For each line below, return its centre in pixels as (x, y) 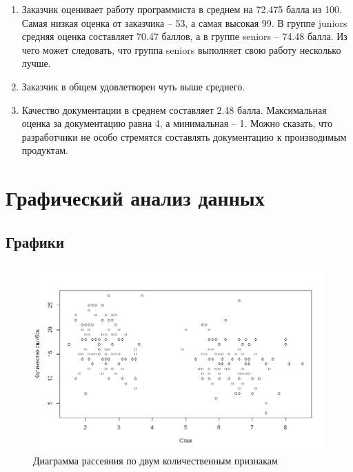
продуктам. (45, 150)
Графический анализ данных (135, 198)
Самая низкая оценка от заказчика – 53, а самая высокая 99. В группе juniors (184, 22)
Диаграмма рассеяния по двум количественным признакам (155, 460)
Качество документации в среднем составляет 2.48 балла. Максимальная (174, 109)
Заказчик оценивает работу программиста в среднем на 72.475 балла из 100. (182, 9)
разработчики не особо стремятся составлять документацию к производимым (184, 136)
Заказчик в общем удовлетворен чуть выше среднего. (133, 86)
